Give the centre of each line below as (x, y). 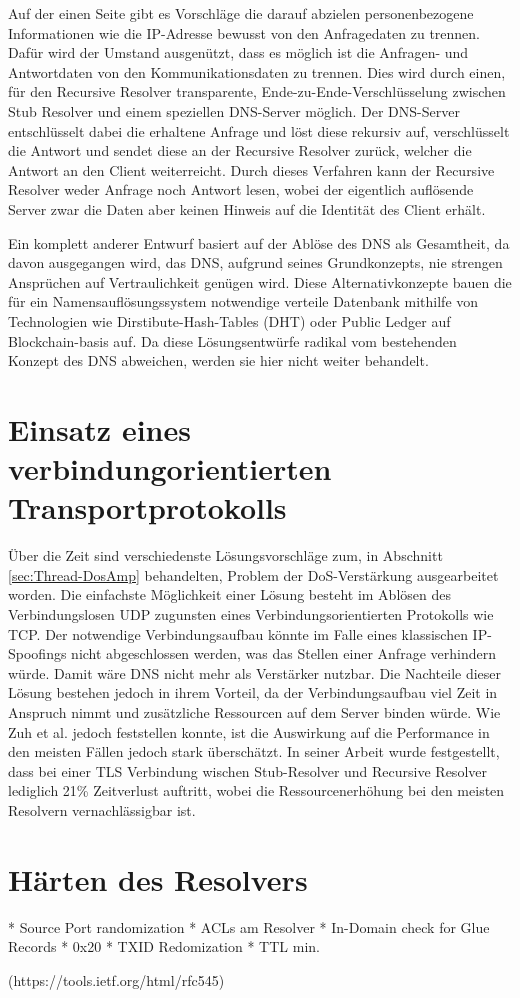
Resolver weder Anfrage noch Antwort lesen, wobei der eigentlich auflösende (241, 189)
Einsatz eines (99, 428)
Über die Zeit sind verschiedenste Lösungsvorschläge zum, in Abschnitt (225, 555)
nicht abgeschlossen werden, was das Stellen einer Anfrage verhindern (283, 653)
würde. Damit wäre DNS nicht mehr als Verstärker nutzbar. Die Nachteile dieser (255, 672)
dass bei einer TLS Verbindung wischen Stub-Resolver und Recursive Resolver (247, 770)
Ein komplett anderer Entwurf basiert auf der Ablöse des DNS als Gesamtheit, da (259, 242)
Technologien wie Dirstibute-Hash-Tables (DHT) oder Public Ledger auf (229, 320)
